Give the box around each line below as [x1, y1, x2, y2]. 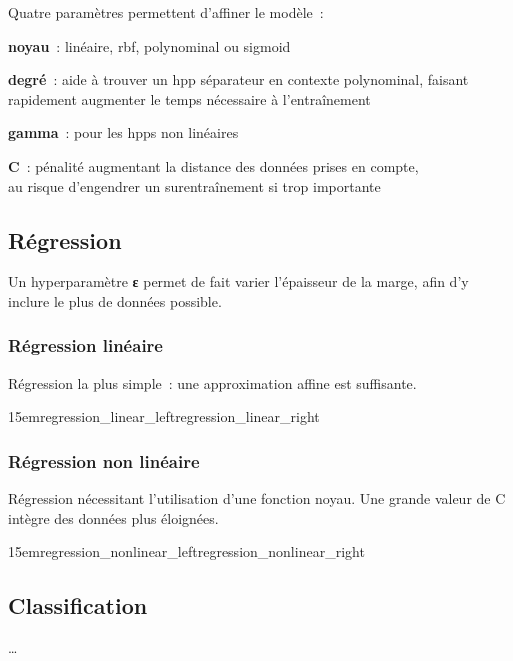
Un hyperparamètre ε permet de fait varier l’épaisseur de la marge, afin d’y [8, 271, 469, 292]
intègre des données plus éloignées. [8, 507, 219, 528]
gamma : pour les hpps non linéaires [8, 122, 239, 143]
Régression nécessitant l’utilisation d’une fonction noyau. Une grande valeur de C [8, 488, 506, 509]
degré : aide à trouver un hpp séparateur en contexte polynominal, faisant [8, 69, 469, 90]
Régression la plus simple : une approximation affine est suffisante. [8, 372, 417, 393]
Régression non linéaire [8, 448, 200, 473]
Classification [8, 590, 148, 621]
